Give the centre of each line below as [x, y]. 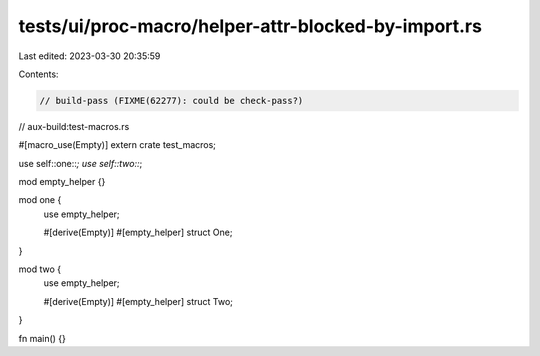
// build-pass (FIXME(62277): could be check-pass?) [171, 100]
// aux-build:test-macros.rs [74, 126]
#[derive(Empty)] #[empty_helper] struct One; [138, 232]
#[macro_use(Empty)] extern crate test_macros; [117, 145]
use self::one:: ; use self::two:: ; [80, 163]
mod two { [40, 269]
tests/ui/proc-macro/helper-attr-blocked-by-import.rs [250, 26]
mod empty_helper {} [62, 182]
